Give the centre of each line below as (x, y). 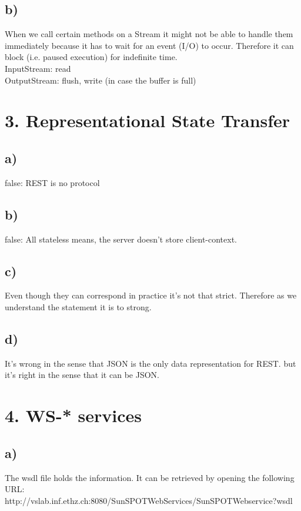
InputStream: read (38, 68)
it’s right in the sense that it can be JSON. (82, 375)
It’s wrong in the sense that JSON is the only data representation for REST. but (150, 363)
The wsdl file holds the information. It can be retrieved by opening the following (150, 477)
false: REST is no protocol (52, 182)
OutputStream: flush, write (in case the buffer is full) (101, 80)
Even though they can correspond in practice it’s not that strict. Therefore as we (151, 295)
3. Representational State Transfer (148, 120)
